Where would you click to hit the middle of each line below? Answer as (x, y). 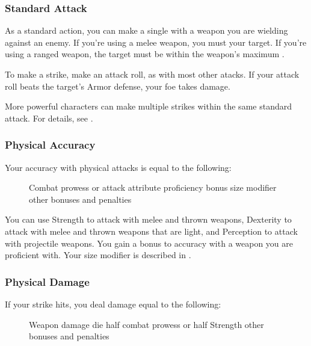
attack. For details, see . (49, 118)
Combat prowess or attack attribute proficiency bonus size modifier (153, 187)
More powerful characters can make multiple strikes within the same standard (148, 106)
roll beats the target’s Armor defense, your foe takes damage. (118, 86)
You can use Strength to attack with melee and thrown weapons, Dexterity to (148, 219)
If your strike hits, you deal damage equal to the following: (113, 304)
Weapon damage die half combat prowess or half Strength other (146, 324)
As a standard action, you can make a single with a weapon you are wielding (146, 30)
